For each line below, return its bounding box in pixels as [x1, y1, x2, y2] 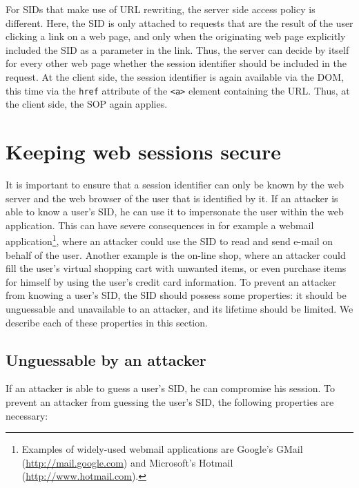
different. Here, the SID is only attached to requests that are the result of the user [6, 15, 353, 30]
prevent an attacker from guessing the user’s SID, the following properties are [6, 394, 334, 409]
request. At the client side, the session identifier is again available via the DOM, [6, 69, 344, 84]
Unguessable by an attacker [6, 349, 206, 370]
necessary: [6, 408, 48, 422]
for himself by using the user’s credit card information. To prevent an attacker [6, 274, 336, 289]
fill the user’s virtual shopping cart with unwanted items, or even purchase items [6, 261, 347, 275]
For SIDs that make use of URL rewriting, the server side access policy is [6, 2, 316, 16]
